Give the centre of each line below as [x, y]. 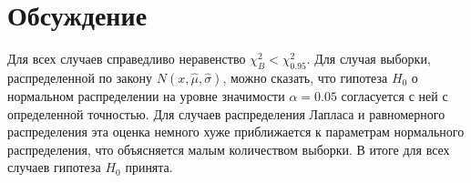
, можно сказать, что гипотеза [305, 77]
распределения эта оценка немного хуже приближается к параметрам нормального [236, 132]
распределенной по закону [80, 77]
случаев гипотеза [54, 167]
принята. [149, 167]
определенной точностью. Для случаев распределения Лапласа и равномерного [226, 113]
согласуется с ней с [394, 95]
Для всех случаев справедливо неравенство [127, 59]
